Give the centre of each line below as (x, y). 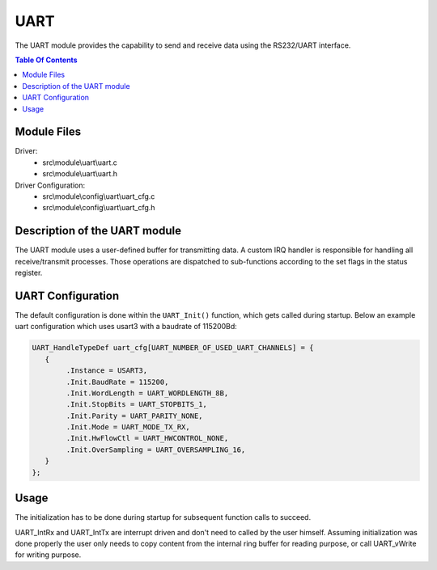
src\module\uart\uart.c (80, 163)
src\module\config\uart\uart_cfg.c (99, 196)
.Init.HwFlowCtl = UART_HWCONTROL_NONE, (147, 438)
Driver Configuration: (50, 185)
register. (29, 273)
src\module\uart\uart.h (80, 174)
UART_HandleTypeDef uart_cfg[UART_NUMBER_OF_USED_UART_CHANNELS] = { (173, 348)
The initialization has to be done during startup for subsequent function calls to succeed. (163, 517)
